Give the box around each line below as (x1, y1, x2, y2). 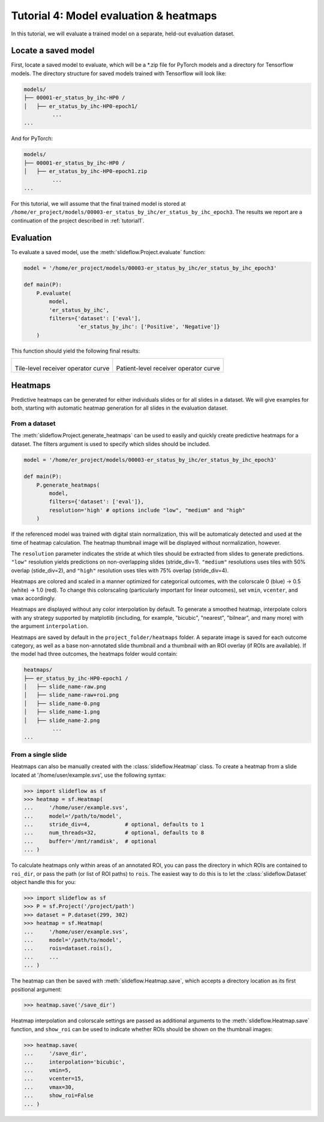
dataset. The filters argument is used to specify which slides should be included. (11, 440, 211, 447)
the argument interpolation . (11, 622, 89, 630)
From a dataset (11, 419, 56, 428)
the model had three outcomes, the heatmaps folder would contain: (11, 650, 178, 658)
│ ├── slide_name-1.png (23, 709, 100, 715)
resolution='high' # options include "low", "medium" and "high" (49, 506, 245, 514)
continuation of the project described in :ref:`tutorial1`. (11, 217, 145, 224)
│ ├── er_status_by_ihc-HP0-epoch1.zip (23, 168, 148, 175)
